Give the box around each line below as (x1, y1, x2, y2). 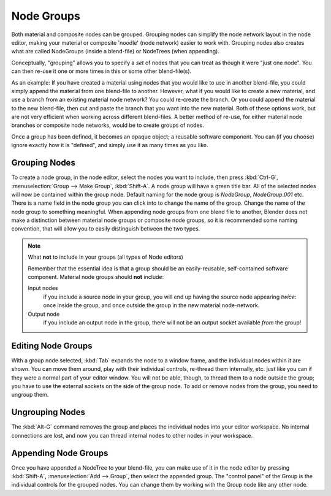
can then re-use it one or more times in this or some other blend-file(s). (11, 67, 192, 75)
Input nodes (28, 284, 58, 292)
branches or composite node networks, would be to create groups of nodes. (11, 121, 205, 129)
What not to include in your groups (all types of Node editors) (28, 253, 184, 261)
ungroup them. (11, 391, 49, 399)
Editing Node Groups (11, 340, 93, 351)
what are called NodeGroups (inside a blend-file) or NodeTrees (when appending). (11, 48, 220, 55)
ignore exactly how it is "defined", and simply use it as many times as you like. (11, 142, 208, 149)
